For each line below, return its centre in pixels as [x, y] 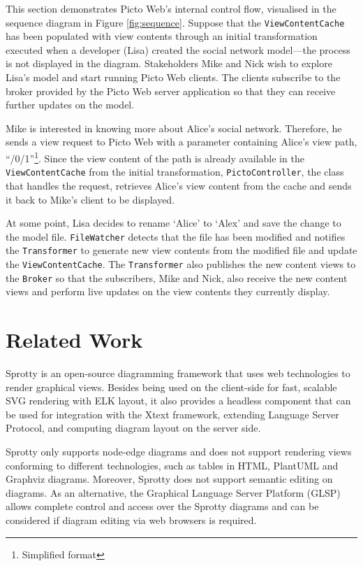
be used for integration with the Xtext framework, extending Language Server [172, 414]
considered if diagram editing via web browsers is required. [131, 519]
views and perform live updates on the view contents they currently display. [168, 291]
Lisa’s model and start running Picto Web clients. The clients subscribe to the [173, 77]
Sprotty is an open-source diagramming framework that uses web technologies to [178, 373]
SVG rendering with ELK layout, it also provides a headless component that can [178, 401]
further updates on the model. [70, 105]
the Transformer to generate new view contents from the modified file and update [181, 250]
